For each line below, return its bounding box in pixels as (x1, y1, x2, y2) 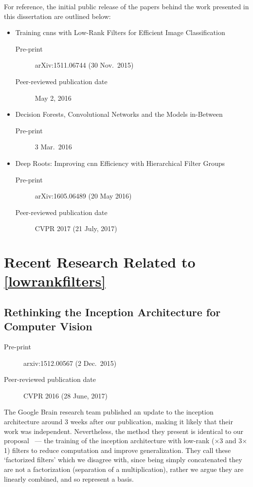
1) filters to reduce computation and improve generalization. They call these (4, 445, 231, 455)
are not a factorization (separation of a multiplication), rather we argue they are (4, 464, 244, 474)
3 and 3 (219, 435, 242, 446)
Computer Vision (4, 319, 92, 334)
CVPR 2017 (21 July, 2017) (35, 223, 117, 234)
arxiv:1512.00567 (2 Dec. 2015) (23, 358, 117, 368)
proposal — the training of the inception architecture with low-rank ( (4, 435, 215, 446)
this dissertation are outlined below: (4, 11, 111, 21)
